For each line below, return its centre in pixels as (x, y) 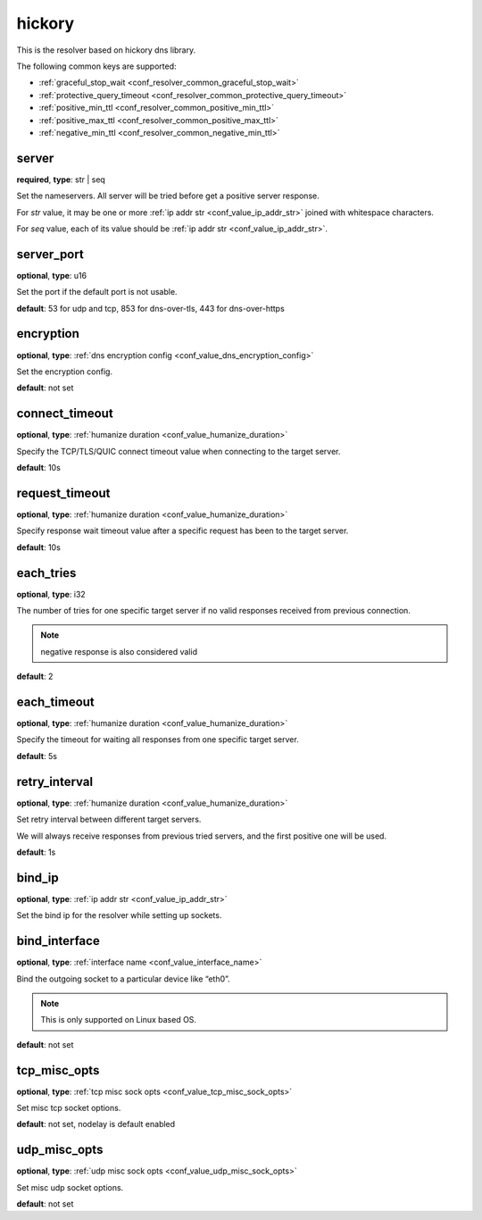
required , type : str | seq (61, 180)
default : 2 (35, 677)
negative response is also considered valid (119, 651)
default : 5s (37, 756)
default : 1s (36, 852)
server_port (50, 254)
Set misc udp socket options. (70, 1187)
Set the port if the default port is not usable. (97, 292)
